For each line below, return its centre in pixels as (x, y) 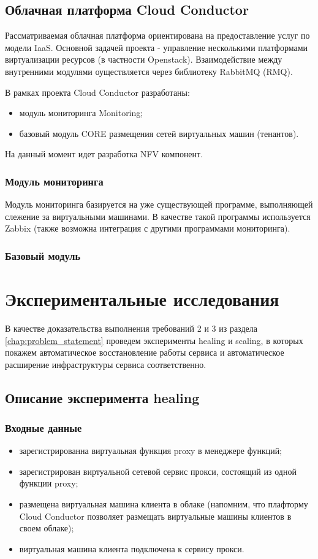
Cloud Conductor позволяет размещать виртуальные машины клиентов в (155, 516)
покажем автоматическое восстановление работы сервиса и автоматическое (145, 352)
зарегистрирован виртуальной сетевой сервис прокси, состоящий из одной (158, 471)
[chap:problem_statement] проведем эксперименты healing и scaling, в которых (154, 340)
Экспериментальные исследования (142, 298)
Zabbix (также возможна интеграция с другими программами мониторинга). (148, 228)
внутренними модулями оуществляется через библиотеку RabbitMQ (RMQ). (149, 71)
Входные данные (44, 428)
